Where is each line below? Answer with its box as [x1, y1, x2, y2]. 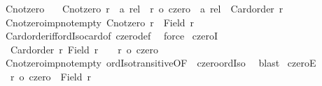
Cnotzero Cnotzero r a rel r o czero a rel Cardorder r [5, 1, 283, 15]
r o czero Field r [10, 69, 92, 83]
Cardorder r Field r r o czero [10, 42, 158, 56]
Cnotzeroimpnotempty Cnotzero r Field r [5, 15, 195, 29]
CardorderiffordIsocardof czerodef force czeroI [5, 28, 218, 43]
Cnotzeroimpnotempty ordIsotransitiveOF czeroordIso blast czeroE [5, 55, 316, 70]
